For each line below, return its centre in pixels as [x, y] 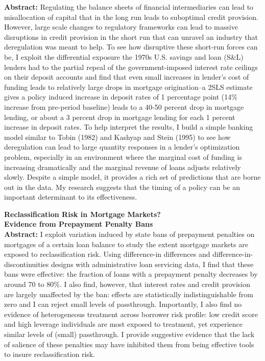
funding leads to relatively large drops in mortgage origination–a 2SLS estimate [128, 87]
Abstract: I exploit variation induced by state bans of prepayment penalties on [129, 234]
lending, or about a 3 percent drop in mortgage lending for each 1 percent [120, 117]
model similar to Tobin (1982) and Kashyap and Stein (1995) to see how [117, 137]
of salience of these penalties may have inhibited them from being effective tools [129, 344]
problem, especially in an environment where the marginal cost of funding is [123, 157]
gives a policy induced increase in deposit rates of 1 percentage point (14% [121, 97]
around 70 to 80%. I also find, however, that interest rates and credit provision [127, 284]
